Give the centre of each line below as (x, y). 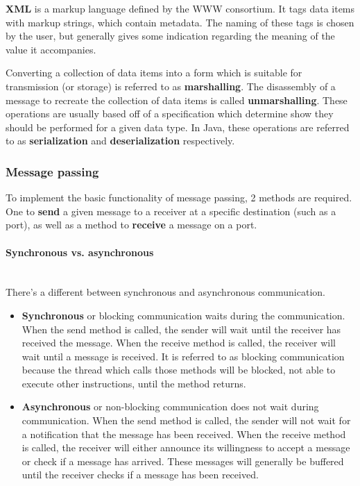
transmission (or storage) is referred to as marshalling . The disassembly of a (171, 86)
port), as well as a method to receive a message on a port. (131, 225)
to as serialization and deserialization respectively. (120, 141)
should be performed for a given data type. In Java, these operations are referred (178, 127)
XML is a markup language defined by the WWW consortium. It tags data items (180, 8)
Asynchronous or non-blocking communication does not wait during (170, 407)
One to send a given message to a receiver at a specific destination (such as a (171, 211)
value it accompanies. (51, 49)
